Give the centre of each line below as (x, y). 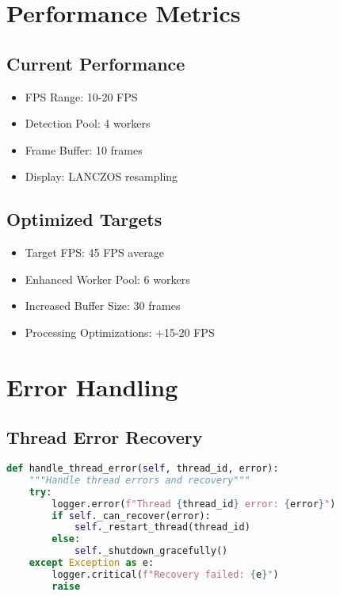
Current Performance (96, 63)
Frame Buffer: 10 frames (84, 149)
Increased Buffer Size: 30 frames (103, 306)
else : (66, 539)
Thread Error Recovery (105, 437)
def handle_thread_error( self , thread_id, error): (143, 469)
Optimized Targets (84, 219)
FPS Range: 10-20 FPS (81, 96)
